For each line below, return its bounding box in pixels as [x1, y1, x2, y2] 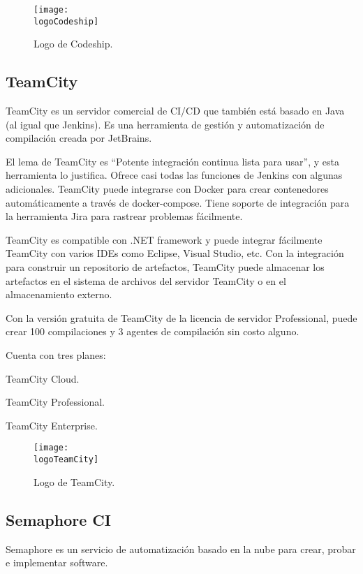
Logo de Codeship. [34, 36, 113, 51]
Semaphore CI [6, 508, 111, 530]
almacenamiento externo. [6, 287, 112, 302]
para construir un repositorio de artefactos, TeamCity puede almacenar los [6, 260, 325, 274]
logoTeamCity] [34, 455, 99, 465]
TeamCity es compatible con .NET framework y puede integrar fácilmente [6, 232, 323, 246]
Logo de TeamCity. [34, 474, 115, 489]
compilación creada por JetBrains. [6, 131, 152, 145]
